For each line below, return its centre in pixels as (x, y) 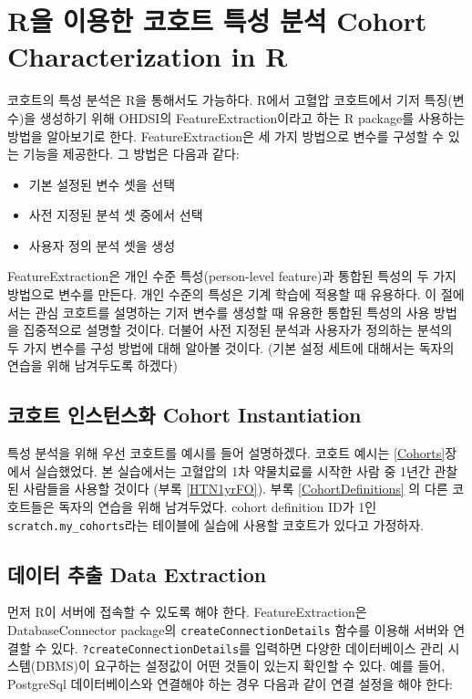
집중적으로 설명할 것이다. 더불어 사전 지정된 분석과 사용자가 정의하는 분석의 (238, 330)
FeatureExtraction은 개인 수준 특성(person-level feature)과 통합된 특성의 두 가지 (232, 276)
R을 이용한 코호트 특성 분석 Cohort (217, 21)
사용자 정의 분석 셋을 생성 (102, 245)
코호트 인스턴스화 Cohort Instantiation (185, 415)
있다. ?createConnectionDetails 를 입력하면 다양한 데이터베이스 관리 (247, 647)
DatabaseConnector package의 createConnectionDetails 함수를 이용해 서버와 (228, 630)
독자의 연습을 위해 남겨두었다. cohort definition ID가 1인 (218, 507)
